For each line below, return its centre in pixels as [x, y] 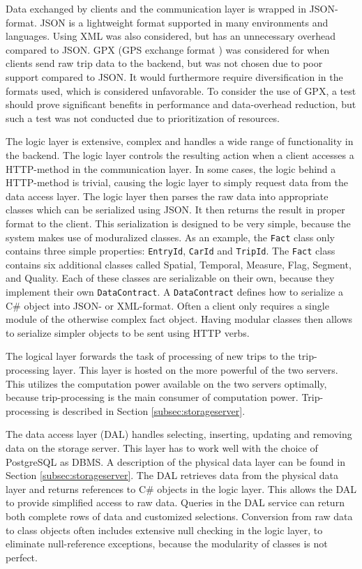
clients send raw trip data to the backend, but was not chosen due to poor [164, 63]
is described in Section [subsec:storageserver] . [149, 410]
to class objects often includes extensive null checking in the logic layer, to [164, 530]
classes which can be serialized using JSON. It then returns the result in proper [175, 210]
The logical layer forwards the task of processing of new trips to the [150, 356]
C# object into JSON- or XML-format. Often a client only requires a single [167, 305]
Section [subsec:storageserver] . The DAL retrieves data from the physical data [172, 475]
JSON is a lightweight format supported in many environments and [184, 22]
